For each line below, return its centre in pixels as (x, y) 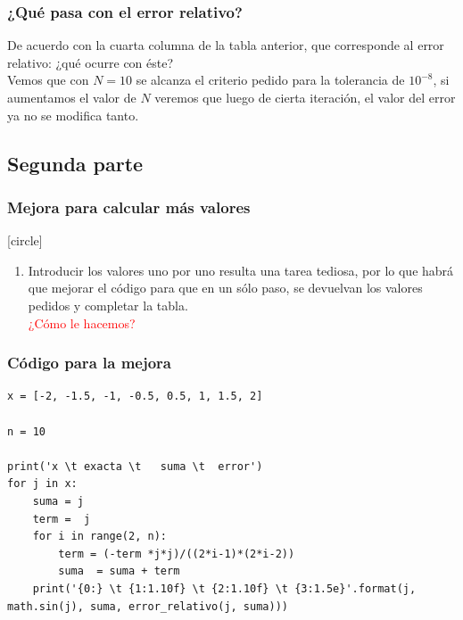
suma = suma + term (119, 571)
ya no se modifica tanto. (73, 115)
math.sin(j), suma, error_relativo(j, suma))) (148, 606)
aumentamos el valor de (72, 97)
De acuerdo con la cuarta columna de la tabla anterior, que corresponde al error (226, 45)
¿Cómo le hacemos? (82, 322)
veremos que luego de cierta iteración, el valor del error (305, 97)
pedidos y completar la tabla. (108, 305)
